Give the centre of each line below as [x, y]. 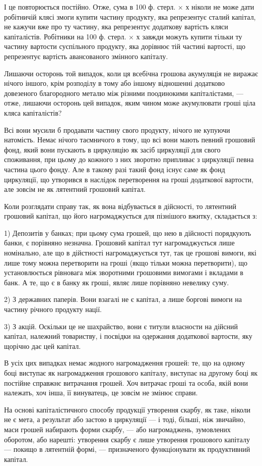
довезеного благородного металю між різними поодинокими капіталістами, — [124, 93]
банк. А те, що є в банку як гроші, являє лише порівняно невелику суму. [117, 282]
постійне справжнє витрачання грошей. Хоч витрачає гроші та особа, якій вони [126, 382]
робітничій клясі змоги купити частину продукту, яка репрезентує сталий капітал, [130, 16]
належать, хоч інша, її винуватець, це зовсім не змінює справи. [101, 393]
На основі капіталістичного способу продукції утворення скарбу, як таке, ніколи [127, 409]
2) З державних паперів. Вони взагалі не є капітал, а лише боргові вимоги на [123, 299]
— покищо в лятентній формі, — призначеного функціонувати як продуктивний [127, 449]
